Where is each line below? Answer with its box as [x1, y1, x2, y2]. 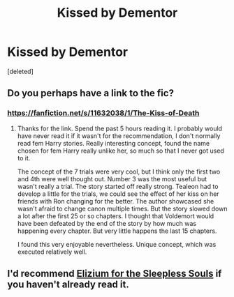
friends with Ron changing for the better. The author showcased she [17, 197, 214, 205]
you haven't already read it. [7, 279, 129, 291]
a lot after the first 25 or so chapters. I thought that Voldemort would [17, 211, 214, 220]
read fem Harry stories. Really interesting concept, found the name [17, 139, 210, 147]
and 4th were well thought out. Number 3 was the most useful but [17, 174, 207, 183]
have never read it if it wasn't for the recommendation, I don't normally [17, 131, 221, 140]
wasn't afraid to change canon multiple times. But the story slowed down [17, 204, 228, 213]
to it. [17, 153, 31, 162]
